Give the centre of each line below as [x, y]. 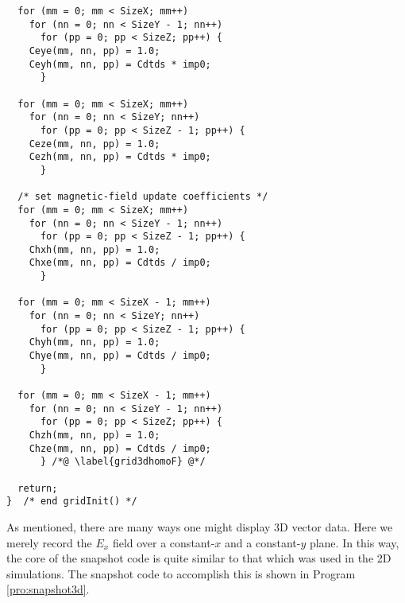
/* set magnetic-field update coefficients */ [143, 197]
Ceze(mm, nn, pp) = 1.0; [94, 144]
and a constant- [263, 542]
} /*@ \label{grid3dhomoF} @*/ [123, 462]
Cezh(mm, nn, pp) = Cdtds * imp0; [120, 157]
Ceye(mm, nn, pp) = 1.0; [94, 51]
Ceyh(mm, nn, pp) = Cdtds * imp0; [120, 64]
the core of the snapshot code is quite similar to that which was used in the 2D [199, 558]
